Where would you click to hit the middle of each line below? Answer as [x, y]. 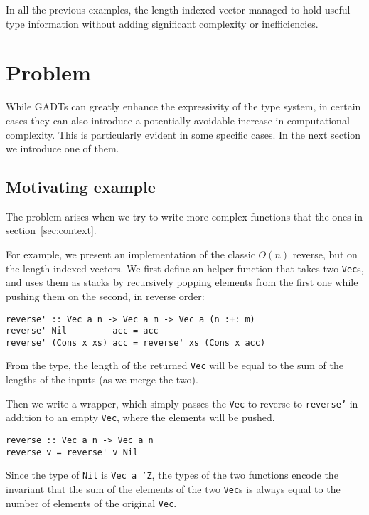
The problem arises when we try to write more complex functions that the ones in [184, 216]
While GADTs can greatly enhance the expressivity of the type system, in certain [183, 106]
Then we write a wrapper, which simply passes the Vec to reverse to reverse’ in [182, 403]
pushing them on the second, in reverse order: [105, 296]
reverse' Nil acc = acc [82, 331]
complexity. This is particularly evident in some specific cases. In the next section [183, 134]
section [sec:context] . [51, 230]
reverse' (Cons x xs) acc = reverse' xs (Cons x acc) [136, 343]
